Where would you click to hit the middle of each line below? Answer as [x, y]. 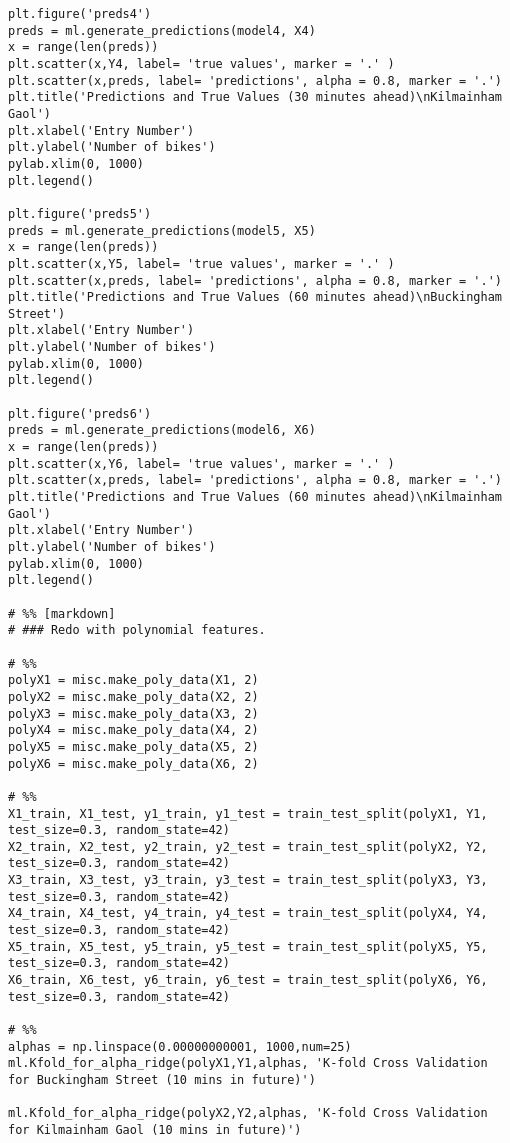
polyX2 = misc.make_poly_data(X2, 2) [133, 696]
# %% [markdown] [62, 613]
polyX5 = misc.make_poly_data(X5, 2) [133, 746]
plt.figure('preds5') [80, 213]
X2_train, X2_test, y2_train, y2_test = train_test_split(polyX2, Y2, [248, 846]
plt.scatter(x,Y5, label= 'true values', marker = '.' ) [201, 263]
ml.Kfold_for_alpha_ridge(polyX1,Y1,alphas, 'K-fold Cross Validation [248, 1063]
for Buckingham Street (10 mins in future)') [162, 1080]
